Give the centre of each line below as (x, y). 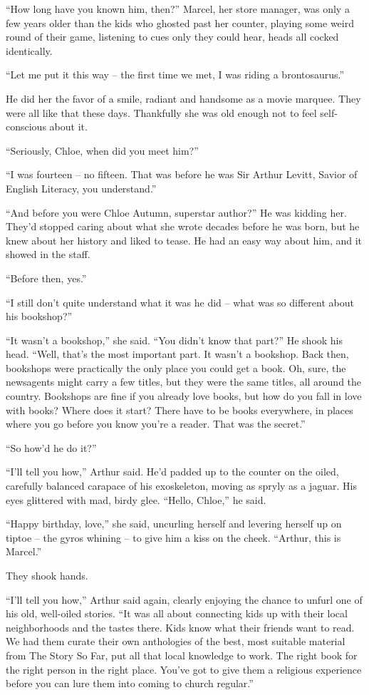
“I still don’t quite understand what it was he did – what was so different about (180, 302)
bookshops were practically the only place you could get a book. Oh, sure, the (176, 367)
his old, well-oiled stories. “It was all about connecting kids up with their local (177, 613)
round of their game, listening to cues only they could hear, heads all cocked (172, 37)
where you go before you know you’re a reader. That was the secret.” (156, 424)
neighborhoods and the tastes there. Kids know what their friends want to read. (180, 627)
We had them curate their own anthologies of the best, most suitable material (176, 641)
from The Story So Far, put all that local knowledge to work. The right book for (182, 655)
